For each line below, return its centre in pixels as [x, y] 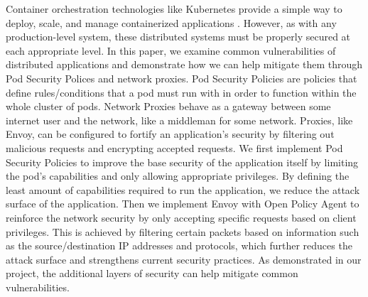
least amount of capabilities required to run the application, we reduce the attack [183, 189]
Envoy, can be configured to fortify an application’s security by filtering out [170, 134]
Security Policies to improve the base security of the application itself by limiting [182, 162]
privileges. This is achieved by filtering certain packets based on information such [183, 231]
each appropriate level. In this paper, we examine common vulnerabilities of [171, 50]
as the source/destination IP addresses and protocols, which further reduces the [179, 245]
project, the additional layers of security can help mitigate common [152, 273]
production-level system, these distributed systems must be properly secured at [178, 37]
